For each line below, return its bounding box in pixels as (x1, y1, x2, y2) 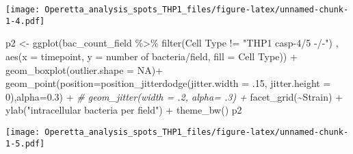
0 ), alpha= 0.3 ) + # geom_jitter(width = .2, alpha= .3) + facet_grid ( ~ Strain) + (5, 89, 343, 103)
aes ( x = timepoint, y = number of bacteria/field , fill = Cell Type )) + (5, 49, 298, 63)
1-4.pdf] (5, 16, 45, 26)
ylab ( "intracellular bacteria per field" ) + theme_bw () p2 (5, 103, 242, 117)
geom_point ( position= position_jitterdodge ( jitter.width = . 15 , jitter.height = (5, 76, 331, 90)
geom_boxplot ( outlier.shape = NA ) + (5, 62, 164, 77)
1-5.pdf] (5, 138, 45, 149)
